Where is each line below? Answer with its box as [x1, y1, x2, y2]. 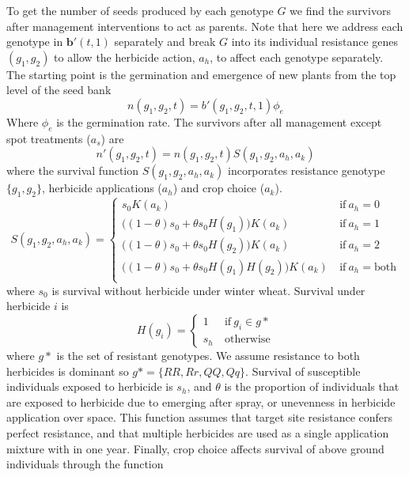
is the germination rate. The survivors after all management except [56, 113, 382, 130]
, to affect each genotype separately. [210, 48, 384, 65]
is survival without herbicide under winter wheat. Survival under [51, 282, 365, 298]
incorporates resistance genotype [227, 162, 385, 179]
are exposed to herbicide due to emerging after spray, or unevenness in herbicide [6, 393, 396, 410]
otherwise [224, 334, 271, 346]
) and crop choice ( [172, 180, 265, 196]
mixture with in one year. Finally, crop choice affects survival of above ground [6, 440, 384, 456]
